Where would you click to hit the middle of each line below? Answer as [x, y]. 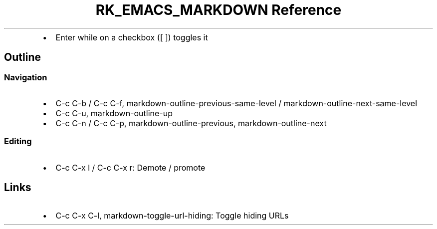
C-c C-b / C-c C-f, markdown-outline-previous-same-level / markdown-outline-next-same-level [236, 103]
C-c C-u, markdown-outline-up [114, 113]
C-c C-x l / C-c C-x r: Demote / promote [130, 167]
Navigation [26, 77]
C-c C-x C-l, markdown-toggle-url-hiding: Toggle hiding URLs [172, 215]
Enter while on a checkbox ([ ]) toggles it [132, 37]
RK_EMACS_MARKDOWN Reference [218, 10]
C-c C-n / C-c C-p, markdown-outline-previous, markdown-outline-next [191, 123]
